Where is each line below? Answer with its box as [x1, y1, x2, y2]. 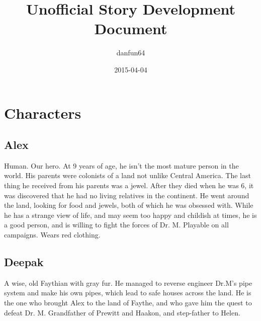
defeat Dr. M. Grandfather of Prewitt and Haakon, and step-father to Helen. [4, 307, 240, 317]
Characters [4, 102, 81, 123]
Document [94, 18, 167, 39]
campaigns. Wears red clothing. [4, 229, 101, 240]
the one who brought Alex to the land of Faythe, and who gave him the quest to [4, 297, 252, 308]
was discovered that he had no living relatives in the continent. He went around [4, 190, 249, 200]
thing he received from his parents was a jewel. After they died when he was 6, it [4, 180, 254, 191]
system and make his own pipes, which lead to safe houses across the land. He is [4, 287, 251, 298]
